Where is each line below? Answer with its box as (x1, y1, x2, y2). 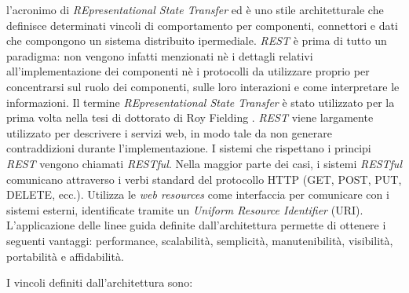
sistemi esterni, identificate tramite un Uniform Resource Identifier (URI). (6, 201, 363, 218)
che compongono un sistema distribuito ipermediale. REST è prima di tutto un (6, 32, 387, 49)
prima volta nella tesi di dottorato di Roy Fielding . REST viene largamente (6, 109, 374, 126)
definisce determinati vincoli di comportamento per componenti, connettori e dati (6, 16, 398, 33)
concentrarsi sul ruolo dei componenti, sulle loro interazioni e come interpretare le (6, 78, 400, 94)
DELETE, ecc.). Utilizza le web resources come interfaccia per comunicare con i (6, 186, 389, 203)
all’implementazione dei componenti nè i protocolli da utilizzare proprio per (6, 63, 370, 79)
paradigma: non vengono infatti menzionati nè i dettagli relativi (6, 47, 313, 64)
